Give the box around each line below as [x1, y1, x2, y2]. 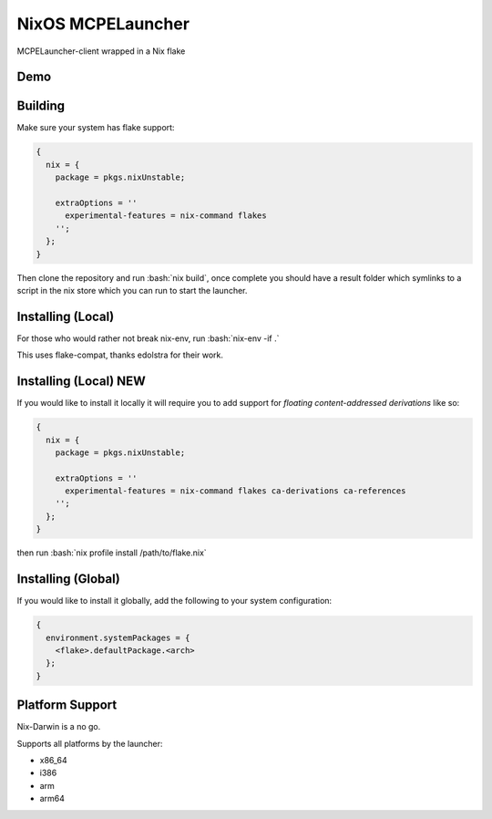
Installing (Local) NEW [16, 374, 146, 389]
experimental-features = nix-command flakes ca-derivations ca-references [65, 486, 406, 496]
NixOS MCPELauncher [16, 14, 190, 34]
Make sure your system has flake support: [16, 122, 175, 133]
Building [16, 98, 66, 114]
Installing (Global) [16, 571, 120, 587]
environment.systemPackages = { [46, 632, 190, 643]
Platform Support [16, 698, 118, 713]
